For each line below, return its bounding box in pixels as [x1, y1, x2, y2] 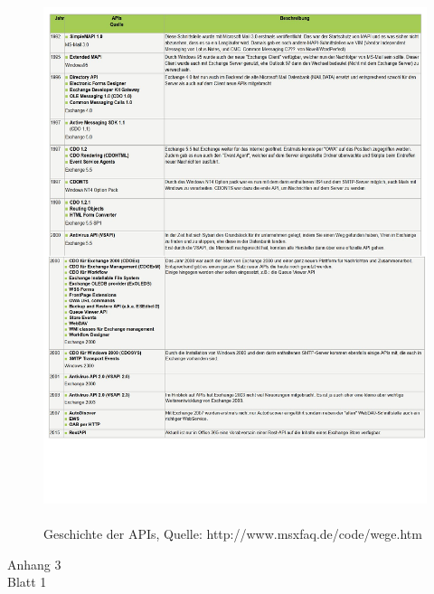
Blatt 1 [7, 572, 47, 591]
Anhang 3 [7, 554, 61, 573]
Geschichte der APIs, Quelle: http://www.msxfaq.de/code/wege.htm [43, 524, 422, 543]
